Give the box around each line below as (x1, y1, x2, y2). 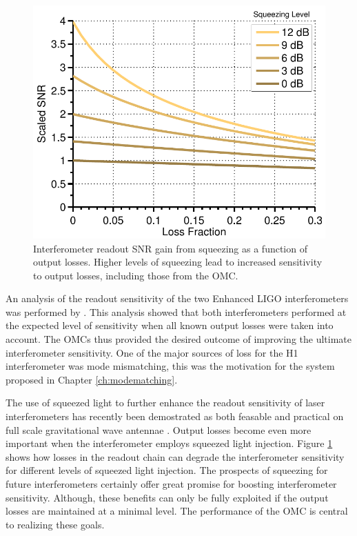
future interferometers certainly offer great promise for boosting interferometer (6, 477, 337, 491)
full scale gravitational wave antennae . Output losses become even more (6, 422, 312, 437)
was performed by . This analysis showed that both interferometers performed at (6, 304, 347, 319)
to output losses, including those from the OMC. (33, 268, 238, 282)
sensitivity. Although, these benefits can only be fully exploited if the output (6, 490, 329, 504)
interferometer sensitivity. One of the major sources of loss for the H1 (6, 345, 298, 359)
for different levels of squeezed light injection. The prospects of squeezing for (6, 463, 328, 477)
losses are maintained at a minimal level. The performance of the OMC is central (6, 504, 348, 518)
